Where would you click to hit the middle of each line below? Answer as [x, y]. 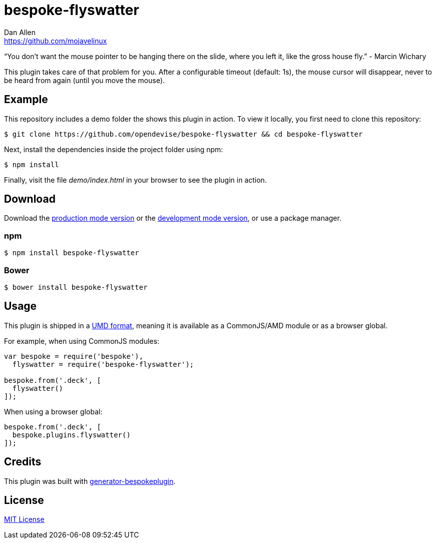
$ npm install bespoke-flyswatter [72, 253]
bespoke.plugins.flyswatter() [71, 435]
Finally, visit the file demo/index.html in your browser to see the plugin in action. [135, 180]
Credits [23, 462]
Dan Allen [20, 32]
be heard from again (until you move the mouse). [85, 80]
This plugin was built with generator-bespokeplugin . [90, 481]
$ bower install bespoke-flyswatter [76, 287]
